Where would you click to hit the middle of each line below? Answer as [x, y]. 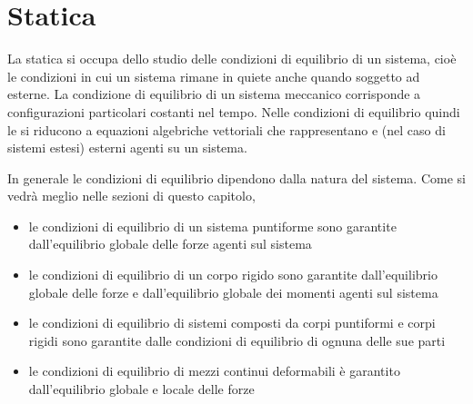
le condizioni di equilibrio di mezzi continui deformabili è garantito [214, 371]
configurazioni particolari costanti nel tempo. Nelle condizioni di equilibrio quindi [234, 111]
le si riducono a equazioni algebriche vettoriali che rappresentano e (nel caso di [226, 129]
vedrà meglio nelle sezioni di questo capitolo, [131, 196]
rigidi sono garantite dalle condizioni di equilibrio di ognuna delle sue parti [237, 340]
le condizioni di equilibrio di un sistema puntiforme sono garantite [212, 226]
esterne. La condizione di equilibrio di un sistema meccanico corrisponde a [214, 94]
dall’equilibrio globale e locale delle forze [141, 389]
